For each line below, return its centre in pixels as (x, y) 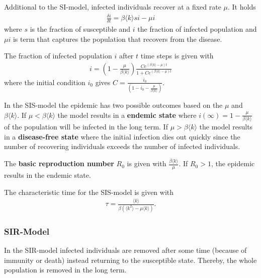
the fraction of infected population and (197, 28)
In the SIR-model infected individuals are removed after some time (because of (125, 250)
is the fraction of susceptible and (80, 28)
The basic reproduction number (59, 163)
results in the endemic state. (48, 175)
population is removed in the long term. (65, 270)
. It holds (242, 7)
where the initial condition (45, 82)
